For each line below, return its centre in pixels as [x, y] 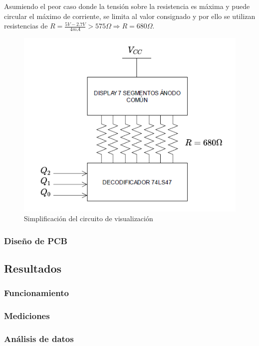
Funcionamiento [36, 293]
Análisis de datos [39, 339]
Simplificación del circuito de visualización [89, 218]
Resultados [33, 268]
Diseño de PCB [36, 240]
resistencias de [26, 26]
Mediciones [27, 316]
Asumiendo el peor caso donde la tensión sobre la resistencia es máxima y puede [127, 6]
